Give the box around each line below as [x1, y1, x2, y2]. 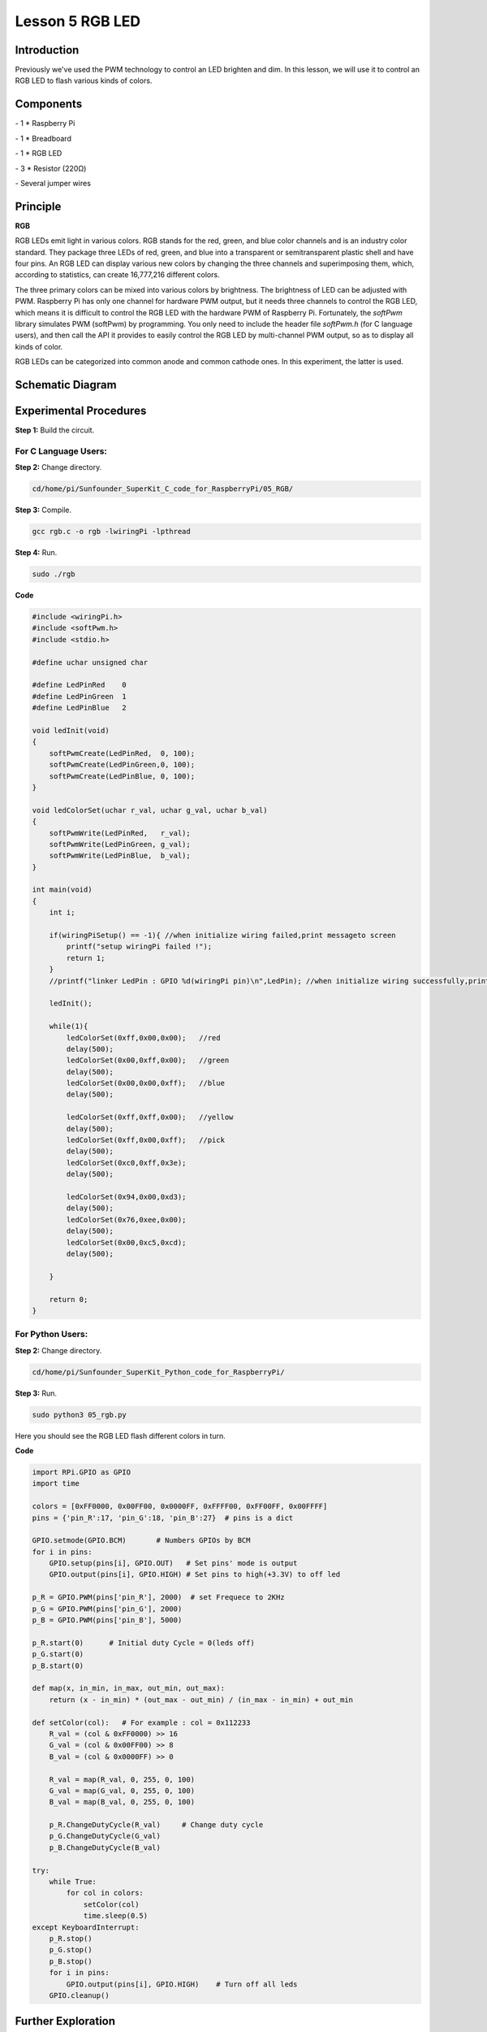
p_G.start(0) [32, 1650, 84, 1659]
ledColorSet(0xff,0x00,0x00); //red [66, 1033, 221, 1042]
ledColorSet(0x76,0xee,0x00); [66, 1215, 187, 1224]
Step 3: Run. [15, 1388, 57, 1398]
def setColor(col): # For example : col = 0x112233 [32, 1717, 251, 1727]
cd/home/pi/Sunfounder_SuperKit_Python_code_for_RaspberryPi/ [32, 1367, 285, 1377]
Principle [15, 199, 62, 213]
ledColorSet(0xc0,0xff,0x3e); [66, 1158, 187, 1167]
